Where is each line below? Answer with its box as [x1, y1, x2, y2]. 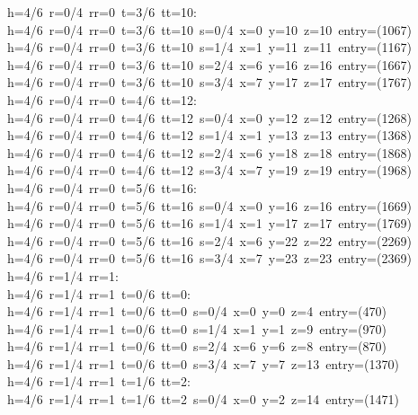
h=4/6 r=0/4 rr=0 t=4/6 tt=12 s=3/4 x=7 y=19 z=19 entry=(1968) [7, 161, 412, 180]
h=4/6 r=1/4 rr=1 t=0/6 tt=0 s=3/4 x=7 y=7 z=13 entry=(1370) [7, 354, 399, 373]
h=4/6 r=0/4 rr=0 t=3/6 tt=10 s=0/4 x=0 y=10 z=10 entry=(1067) [7, 20, 412, 39]
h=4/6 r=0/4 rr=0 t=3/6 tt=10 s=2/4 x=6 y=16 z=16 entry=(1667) [7, 55, 412, 74]
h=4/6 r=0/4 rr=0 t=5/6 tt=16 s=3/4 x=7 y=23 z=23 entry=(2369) [7, 249, 412, 268]
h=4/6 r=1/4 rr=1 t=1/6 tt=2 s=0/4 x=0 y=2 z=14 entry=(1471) [7, 390, 399, 409]
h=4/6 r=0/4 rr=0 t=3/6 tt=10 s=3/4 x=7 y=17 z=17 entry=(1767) [7, 73, 412, 92]
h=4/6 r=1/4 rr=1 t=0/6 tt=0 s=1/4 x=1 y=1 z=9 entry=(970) [7, 319, 387, 338]
